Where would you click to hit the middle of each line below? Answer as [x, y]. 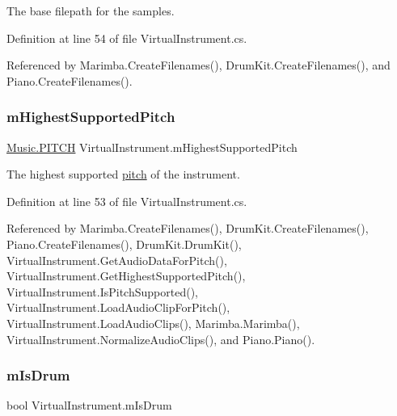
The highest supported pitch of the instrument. [123, 174]
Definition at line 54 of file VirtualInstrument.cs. [127, 38]
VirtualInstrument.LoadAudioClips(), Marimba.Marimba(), [153, 323]
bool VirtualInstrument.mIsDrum [89, 405]
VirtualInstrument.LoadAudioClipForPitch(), [118, 307]
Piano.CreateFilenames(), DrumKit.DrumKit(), [124, 244]
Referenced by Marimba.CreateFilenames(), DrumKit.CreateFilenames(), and [198, 65]
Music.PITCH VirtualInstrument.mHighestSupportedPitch [152, 147]
